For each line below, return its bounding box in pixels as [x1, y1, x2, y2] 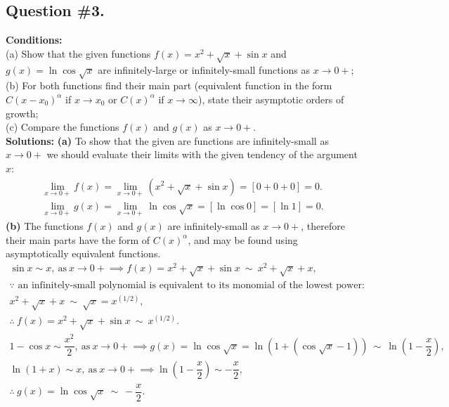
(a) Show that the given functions [6, 46, 151, 60]
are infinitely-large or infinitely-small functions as [98, 62, 310, 77]
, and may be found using [188, 232, 298, 247]
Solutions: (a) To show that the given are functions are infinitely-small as [6, 133, 329, 148]
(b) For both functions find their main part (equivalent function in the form [6, 78, 332, 93]
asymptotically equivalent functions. [6, 246, 161, 261]
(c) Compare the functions [6, 119, 119, 134]
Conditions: [6, 32, 63, 47]
